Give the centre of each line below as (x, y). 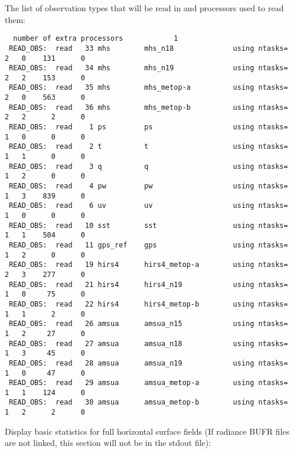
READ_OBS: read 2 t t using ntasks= (148, 147)
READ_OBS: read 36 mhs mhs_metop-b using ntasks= (148, 107)
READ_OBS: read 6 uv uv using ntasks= (148, 206)
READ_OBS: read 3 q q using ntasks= (148, 166)
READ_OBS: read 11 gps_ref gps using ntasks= (148, 245)
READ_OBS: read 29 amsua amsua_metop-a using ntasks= (148, 383)
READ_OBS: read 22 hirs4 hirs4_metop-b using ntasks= (148, 304)
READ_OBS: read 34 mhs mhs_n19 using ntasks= (148, 68)
